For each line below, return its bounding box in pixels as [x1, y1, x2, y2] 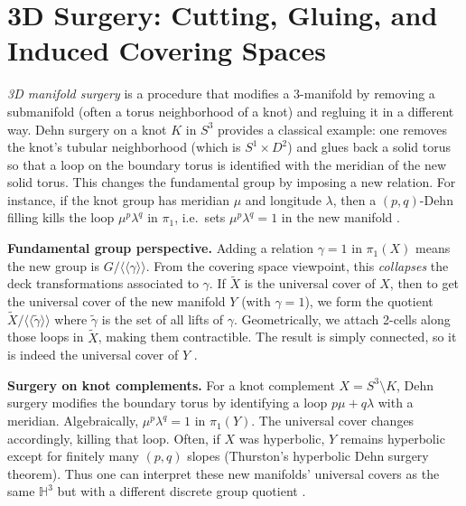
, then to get [389, 274, 460, 293]
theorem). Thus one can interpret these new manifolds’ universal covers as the [7, 464, 440, 483]
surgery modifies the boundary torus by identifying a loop [7, 393, 328, 412]
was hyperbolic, [238, 428, 325, 447]
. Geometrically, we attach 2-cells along [234, 309, 451, 328]
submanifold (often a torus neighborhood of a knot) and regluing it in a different [7, 101, 454, 120]
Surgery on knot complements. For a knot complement [7, 375, 335, 394]
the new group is [7, 256, 100, 275]
